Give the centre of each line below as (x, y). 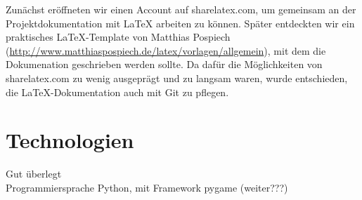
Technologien (70, 140)
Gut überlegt (34, 174)
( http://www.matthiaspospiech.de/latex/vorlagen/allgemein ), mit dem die (166, 50)
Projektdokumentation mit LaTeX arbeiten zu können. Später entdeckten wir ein (180, 23)
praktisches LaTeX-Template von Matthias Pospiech (118, 37)
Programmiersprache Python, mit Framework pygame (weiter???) (147, 187)
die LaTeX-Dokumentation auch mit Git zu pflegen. (117, 92)
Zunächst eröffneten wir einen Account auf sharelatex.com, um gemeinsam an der (181, 9)
